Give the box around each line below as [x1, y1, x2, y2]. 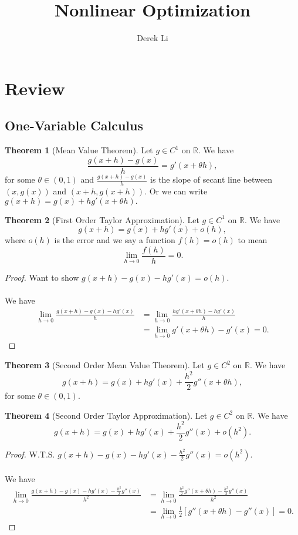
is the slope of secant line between [150, 173, 272, 186]
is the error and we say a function [54, 234, 175, 246]
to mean [238, 234, 267, 246]
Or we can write [149, 184, 208, 197]
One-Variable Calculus [5, 116, 143, 134]
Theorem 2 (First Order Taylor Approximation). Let [5, 213, 199, 226]
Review [5, 76, 65, 100]
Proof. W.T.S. [5, 447, 55, 460]
